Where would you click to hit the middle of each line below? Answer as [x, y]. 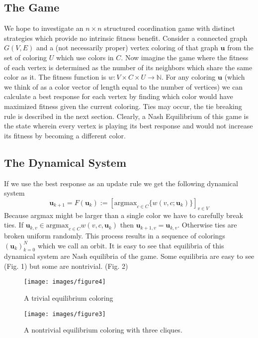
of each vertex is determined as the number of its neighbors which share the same [128, 67]
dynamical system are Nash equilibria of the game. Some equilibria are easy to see [129, 256]
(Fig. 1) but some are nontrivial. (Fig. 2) [66, 266]
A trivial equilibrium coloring [69, 298]
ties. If [14, 225]
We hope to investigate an [44, 28]
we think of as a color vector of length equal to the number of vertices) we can [124, 86]
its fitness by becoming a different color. [65, 135]
